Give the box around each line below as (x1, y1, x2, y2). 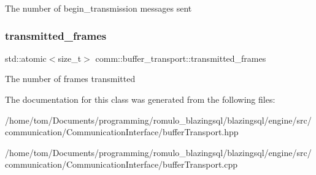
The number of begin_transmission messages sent (5, 2, 192, 14)
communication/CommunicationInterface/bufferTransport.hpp (5, 125, 239, 138)
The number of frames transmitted (5, 72, 136, 85)
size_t (58, 51, 82, 64)
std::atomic (5, 51, 47, 64)
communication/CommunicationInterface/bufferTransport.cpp (5, 158, 238, 171)
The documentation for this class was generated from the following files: (5, 93, 276, 105)
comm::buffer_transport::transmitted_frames (95, 51, 266, 64)
